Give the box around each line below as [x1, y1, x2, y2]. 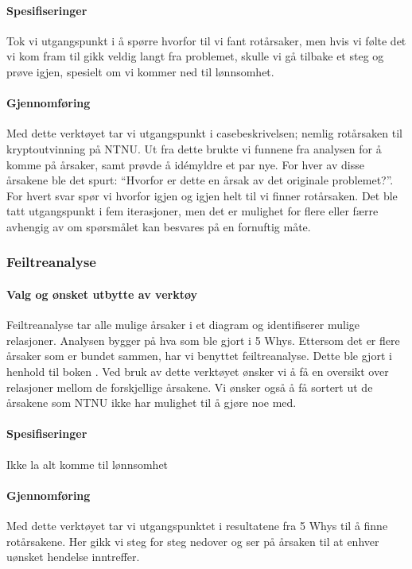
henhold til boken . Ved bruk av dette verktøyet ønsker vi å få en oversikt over [6, 362, 389, 379]
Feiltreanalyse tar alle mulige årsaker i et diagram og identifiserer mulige [6, 316, 360, 333]
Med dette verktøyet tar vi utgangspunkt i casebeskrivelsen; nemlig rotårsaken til [6, 125, 402, 141]
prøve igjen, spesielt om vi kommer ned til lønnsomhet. [6, 63, 274, 79]
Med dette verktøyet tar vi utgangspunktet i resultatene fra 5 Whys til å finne [6, 517, 388, 533]
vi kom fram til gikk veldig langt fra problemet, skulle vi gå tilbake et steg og [6, 48, 384, 64]
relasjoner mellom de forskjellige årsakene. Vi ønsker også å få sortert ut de [6, 378, 373, 395]
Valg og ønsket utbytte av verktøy [6, 285, 198, 302]
